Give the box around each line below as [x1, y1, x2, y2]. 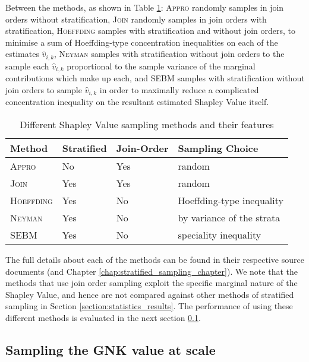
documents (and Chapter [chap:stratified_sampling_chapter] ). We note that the [5, 265, 298, 277]
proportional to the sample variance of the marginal [67, 59, 256, 72]
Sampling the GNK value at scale [5, 340, 216, 358]
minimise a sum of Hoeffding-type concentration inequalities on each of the [5, 36, 278, 48]
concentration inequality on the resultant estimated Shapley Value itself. [5, 96, 269, 108]
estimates [5, 47, 39, 60]
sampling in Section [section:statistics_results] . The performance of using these [5, 300, 293, 312]
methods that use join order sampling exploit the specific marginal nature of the [5, 277, 298, 289]
